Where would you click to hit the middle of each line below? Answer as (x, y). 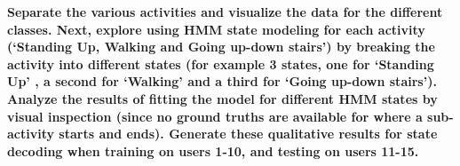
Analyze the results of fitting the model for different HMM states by (222, 98)
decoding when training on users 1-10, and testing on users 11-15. (213, 150)
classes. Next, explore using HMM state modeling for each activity (216, 29)
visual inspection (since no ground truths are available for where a (215, 116)
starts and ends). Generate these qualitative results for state (248, 134)
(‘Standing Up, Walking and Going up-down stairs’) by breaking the (221, 47)
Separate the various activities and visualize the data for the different (225, 12)
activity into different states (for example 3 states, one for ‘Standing (221, 63)
